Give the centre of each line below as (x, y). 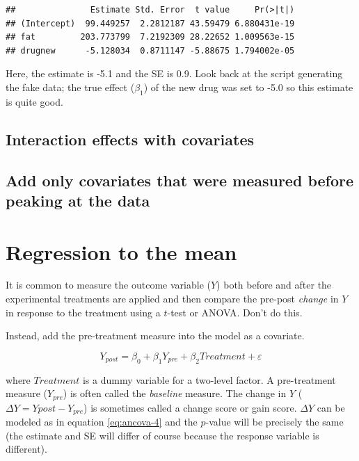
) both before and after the (274, 285)
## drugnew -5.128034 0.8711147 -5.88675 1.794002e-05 (150, 50)
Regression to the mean (121, 251)
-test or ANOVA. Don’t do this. (235, 312)
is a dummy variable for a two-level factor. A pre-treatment (209, 379)
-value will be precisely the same (274, 422)
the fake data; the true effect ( (70, 87)
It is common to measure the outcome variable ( (108, 285)
